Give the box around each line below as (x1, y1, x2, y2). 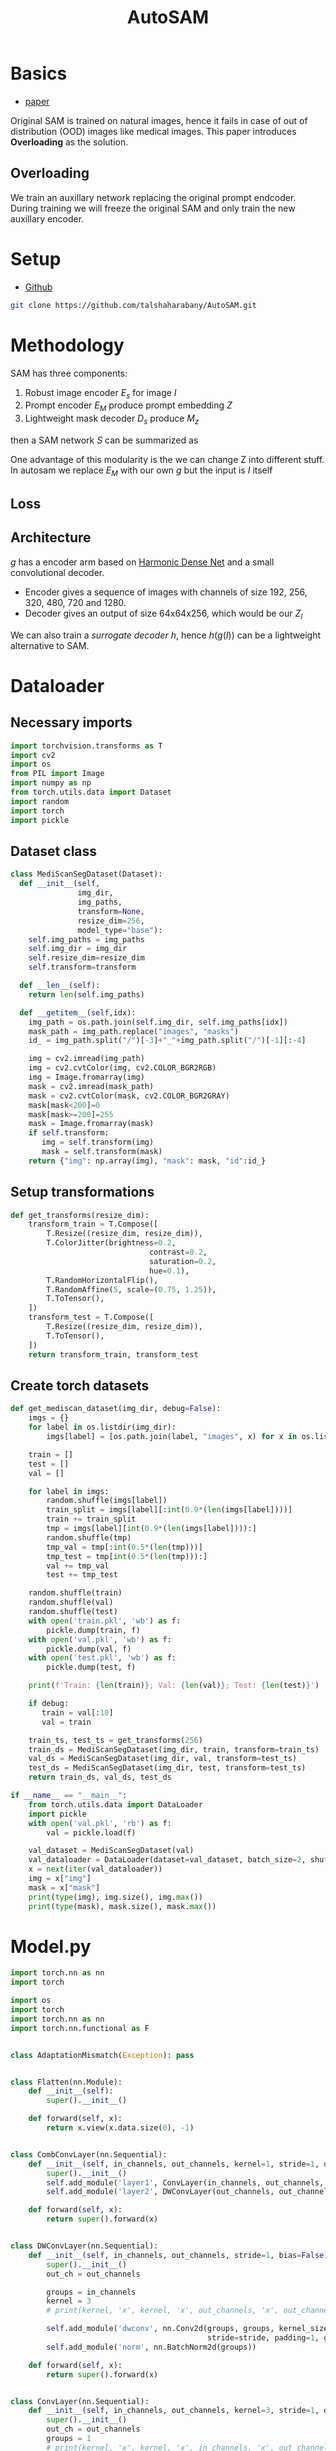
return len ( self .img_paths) (28, 989, 145, 1000)
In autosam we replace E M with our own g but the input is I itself (10, 464, 273, 478)
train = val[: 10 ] (41, 1707, 114, 1718)
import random (10, 796, 70, 806)
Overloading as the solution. (10, 136, 129, 148)
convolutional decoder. (10, 566, 105, 578)
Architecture (10, 529, 92, 546)
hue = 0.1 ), (148, 1266, 190, 1276)
